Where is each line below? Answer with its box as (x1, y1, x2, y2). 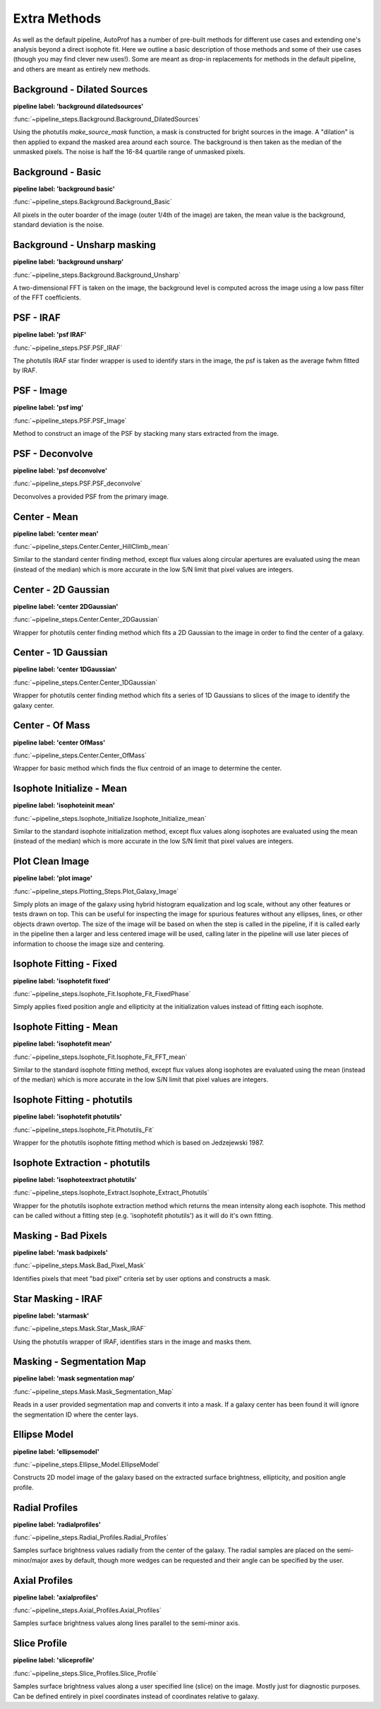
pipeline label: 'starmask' (13, 1311, 90, 1320)
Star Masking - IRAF (13, 1293, 103, 1305)
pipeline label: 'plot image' (13, 874, 93, 882)
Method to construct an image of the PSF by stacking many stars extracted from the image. (13, 430, 279, 438)
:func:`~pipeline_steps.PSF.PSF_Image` (13, 416, 127, 425)
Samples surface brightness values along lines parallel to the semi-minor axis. (13, 1619, 240, 1628)
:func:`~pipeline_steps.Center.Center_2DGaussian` (13, 615, 160, 624)
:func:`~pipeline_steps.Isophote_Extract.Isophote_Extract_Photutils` (13, 1188, 210, 1197)
